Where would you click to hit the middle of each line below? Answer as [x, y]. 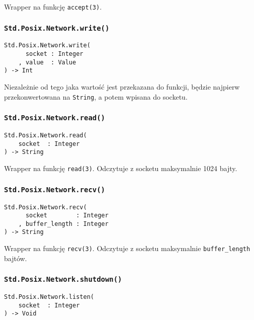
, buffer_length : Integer [63, 224]
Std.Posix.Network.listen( [49, 297]
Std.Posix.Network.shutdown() [63, 279]
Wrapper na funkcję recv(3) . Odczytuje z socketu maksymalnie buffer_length [127, 248]
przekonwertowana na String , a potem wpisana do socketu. [96, 96]
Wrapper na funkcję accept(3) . [53, 7]
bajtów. [16, 258]
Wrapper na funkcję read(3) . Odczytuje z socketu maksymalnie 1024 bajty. [121, 168]
